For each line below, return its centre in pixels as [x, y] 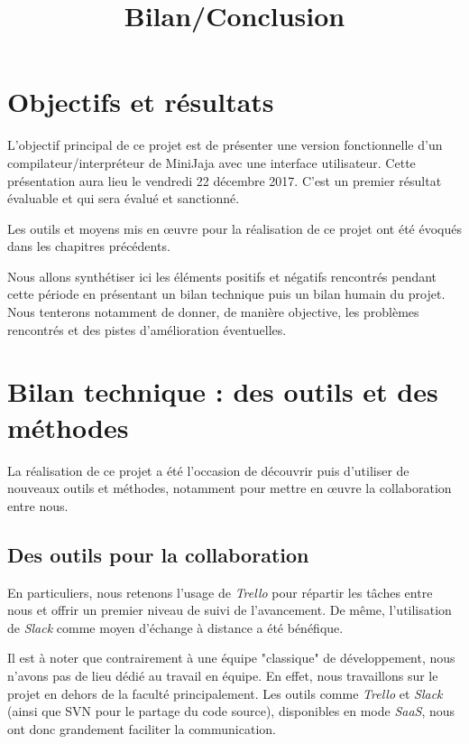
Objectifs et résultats [141, 102]
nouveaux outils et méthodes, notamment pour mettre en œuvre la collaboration [230, 488]
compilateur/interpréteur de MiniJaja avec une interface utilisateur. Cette [212, 162]
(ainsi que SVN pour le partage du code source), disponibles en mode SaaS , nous [231, 711]
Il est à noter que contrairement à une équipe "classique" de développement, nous [231, 658]
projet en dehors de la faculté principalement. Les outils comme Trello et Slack [225, 693]
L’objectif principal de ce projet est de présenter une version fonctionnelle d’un [225, 145]
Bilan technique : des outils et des [223, 391]
